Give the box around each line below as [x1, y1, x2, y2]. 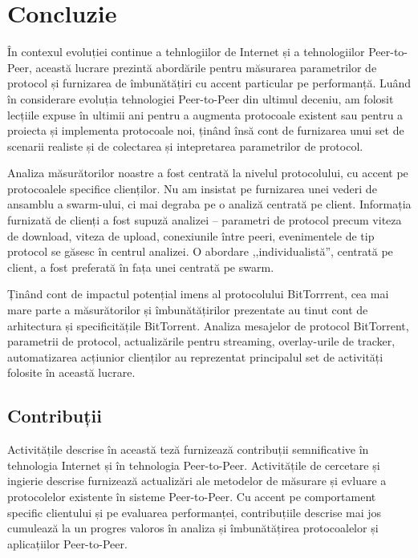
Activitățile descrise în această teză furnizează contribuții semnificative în [7, 441, 369, 458]
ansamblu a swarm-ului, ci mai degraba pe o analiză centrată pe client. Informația [7, 196, 412, 212]
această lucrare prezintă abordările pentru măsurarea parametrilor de [35, 59, 377, 75]
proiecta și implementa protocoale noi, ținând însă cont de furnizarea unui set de [7, 122, 404, 139]
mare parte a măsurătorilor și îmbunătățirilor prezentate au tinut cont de [7, 301, 368, 318]
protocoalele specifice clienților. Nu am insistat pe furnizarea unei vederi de [7, 180, 377, 196]
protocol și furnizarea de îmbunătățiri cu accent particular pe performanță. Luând [7, 75, 412, 91]
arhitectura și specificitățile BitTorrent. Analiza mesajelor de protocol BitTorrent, [7, 317, 409, 334]
